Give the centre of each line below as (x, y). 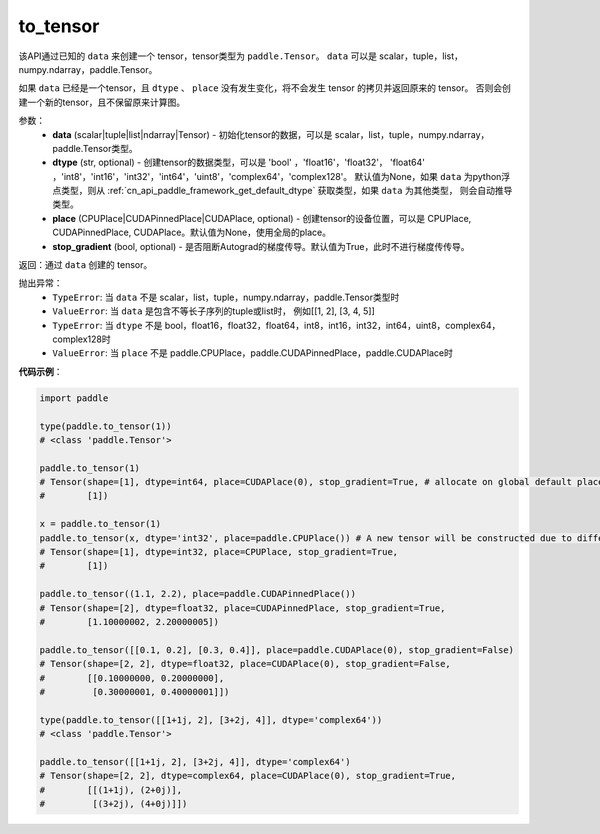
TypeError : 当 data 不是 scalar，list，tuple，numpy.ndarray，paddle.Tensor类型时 (226, 297)
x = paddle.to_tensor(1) (100, 524)
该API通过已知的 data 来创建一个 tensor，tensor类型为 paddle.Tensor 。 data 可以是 (197, 56)
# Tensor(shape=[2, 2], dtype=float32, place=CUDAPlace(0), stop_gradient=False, (245, 664)
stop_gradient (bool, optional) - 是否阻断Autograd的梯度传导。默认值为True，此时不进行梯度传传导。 (261, 246)
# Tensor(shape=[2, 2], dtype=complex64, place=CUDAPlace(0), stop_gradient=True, (248, 776)
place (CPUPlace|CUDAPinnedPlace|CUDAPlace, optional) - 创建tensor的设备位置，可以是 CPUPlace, (262, 218)
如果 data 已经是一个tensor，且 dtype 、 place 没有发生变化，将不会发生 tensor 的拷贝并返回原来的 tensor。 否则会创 (265, 88)
